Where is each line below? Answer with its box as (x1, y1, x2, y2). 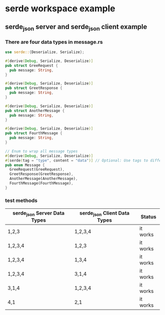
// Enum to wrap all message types (5, 148, 78, 154)
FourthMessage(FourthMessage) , (9, 181, 74, 186)
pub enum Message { (5, 163, 45, 168)
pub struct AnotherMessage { (5, 108, 65, 113)
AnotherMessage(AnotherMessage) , (9, 176, 78, 181)
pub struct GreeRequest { (5, 63, 58, 68)
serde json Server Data (12, 210, 65, 218)
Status (140, 213, 157, 220)
